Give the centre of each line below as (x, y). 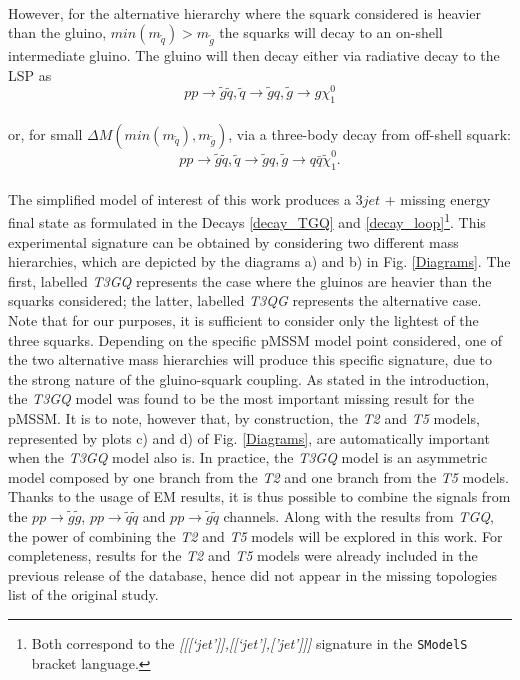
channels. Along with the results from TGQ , (358, 516)
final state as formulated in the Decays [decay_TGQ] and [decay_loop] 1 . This (247, 221)
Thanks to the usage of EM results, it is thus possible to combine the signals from (259, 496)
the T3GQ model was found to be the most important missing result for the (241, 398)
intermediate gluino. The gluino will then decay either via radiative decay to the (254, 54)
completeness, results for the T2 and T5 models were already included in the (243, 555)
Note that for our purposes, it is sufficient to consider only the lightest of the (243, 320)
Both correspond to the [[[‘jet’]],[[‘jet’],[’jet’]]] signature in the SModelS (249, 642)
